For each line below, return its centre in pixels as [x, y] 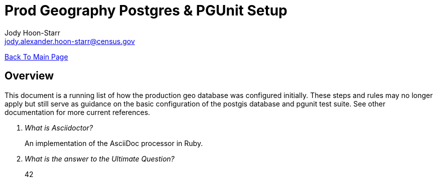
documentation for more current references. [78, 112]
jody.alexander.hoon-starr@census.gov [70, 41]
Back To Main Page [36, 56]
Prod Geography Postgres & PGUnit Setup [146, 10]
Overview [29, 76]
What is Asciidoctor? [59, 127]
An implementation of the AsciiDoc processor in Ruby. [114, 143]
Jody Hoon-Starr [32, 32]
